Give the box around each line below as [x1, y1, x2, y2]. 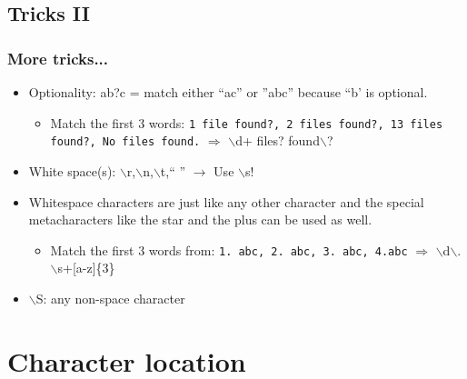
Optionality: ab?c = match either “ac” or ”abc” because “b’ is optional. [28, 83, 428, 101]
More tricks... [7, 46, 109, 69]
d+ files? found [235, 131, 320, 150]
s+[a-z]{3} [57, 258, 115, 277]
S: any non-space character [35, 288, 185, 307]
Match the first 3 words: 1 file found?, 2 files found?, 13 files [50, 113, 443, 132]
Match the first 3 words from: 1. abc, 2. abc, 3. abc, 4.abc [50, 240, 408, 259]
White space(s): [28, 161, 116, 180]
